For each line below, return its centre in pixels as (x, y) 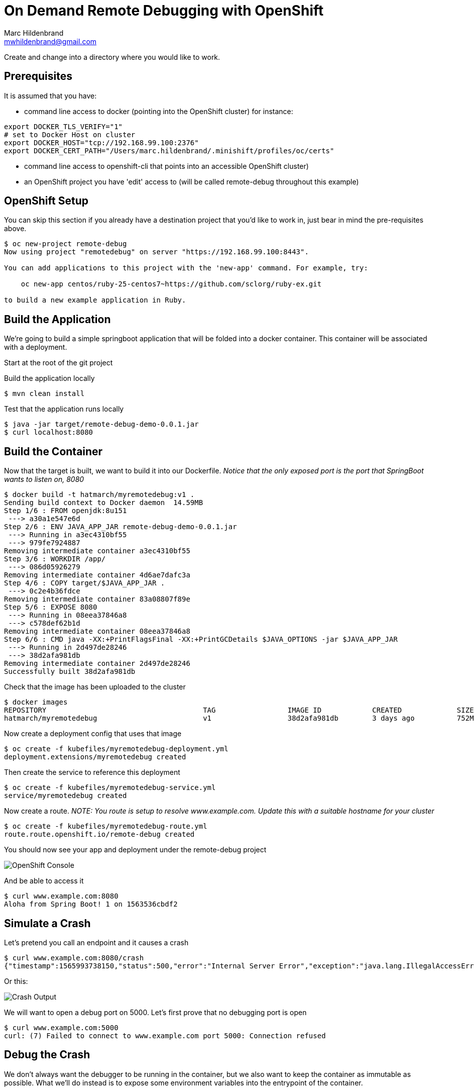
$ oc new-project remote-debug (66, 244)
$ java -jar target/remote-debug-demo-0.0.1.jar (101, 424)
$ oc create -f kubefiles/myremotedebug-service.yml (110, 788)
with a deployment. (36, 347)
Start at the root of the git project (58, 363)
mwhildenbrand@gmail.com (50, 41)
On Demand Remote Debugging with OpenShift (164, 11)
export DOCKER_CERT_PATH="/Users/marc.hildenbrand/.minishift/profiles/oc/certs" (169, 151)
